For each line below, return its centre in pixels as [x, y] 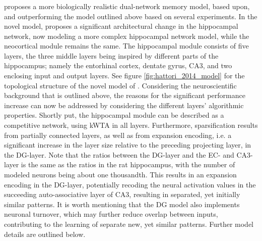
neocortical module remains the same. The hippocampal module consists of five [126, 46]
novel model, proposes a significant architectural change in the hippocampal [121, 26]
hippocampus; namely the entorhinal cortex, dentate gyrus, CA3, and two [118, 65]
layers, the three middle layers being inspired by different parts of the [111, 55]
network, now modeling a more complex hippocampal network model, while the [127, 36]
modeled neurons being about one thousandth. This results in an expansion [120, 175]
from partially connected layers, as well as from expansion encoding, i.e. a [118, 135]
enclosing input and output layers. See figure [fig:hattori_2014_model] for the [124, 76]
